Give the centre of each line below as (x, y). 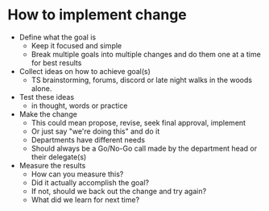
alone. (41, 88)
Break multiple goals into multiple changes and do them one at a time (146, 54)
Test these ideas (46, 97)
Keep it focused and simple (77, 45)
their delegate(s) (59, 157)
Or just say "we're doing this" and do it (95, 131)
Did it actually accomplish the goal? (90, 182)
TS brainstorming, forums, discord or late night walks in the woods (142, 80)
